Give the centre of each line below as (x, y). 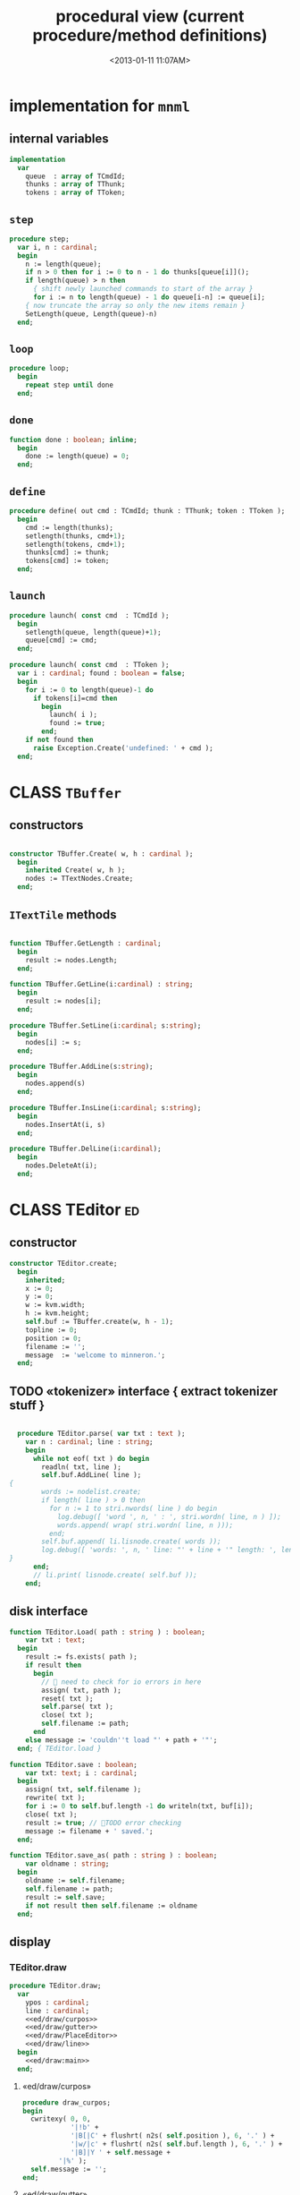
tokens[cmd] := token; (67, 561)
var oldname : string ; (67, 1864)
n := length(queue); (63, 264)
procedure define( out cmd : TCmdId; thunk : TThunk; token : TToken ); (147, 511)
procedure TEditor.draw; (55, 1986)
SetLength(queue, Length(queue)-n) (92, 314)
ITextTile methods (63, 915)
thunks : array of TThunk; (75, 184)
